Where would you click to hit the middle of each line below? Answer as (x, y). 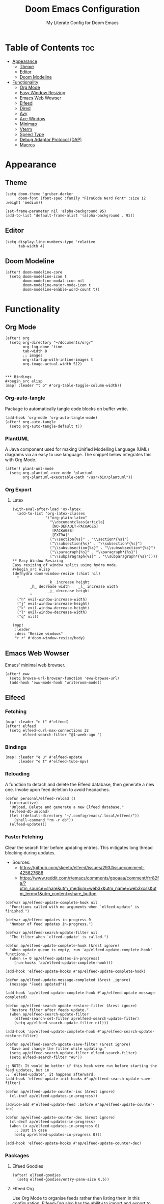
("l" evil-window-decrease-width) (52, 612)
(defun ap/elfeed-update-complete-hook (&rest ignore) (62, 945)
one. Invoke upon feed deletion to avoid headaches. (58, 790)
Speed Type (32, 134)
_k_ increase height (68, 582)
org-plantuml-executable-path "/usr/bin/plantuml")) (78, 477)
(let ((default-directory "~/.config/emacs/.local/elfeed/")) (74, 816)
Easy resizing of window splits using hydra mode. (65, 565)
